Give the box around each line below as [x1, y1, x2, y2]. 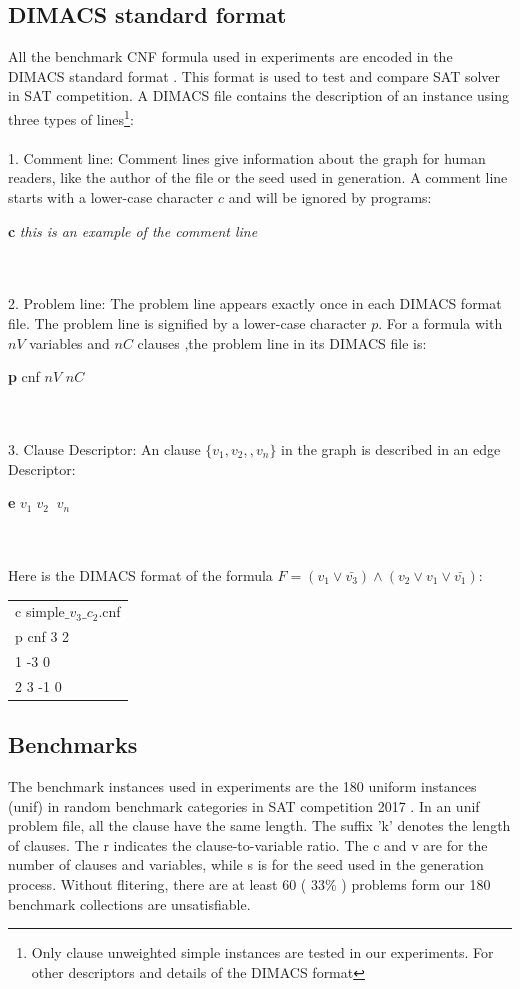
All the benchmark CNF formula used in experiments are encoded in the [8, 46, 453, 67]
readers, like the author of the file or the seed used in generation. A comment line [8, 167, 508, 188]
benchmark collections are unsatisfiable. [8, 893, 251, 914]
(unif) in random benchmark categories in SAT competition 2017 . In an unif [8, 795, 480, 816]
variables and [29, 332, 110, 353]
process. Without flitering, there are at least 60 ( [8, 874, 307, 895]
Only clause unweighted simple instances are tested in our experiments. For [31, 942, 494, 963]
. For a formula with [378, 312, 503, 333]
